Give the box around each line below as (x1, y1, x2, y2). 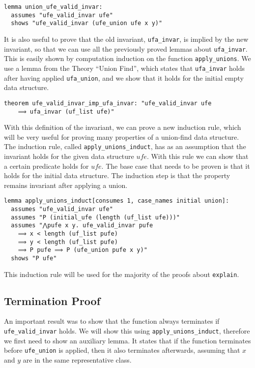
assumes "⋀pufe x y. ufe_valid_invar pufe (11, 222, 153, 229)
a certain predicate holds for (4, 160, 89, 171)
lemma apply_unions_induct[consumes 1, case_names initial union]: (4, 197, 229, 205)
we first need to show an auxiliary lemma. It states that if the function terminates (4, 335, 251, 345)
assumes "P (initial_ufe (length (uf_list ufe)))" (11, 214, 180, 221)
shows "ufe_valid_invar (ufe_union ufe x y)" (11, 20, 163, 27)
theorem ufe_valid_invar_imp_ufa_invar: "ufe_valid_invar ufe (4, 99, 212, 107)
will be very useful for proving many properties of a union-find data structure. (4, 131, 239, 142)
